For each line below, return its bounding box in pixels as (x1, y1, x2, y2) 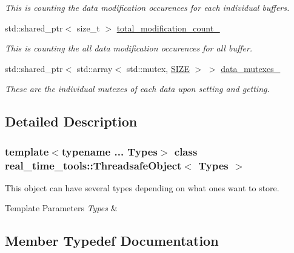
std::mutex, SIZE (126, 62, 190, 74)
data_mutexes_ (221, 62, 281, 74)
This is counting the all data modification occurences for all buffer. (5, 42, 253, 54)
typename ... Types (61, 143, 158, 159)
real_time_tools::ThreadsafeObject (5, 157, 182, 172)
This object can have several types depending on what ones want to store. (5, 181, 279, 194)
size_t (76, 21, 100, 34)
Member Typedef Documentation (5, 231, 219, 250)
